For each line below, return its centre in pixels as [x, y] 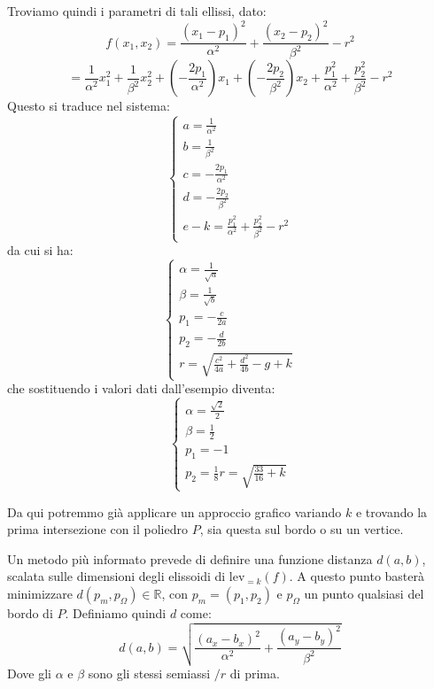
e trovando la [391, 511]
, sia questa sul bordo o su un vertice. [302, 529]
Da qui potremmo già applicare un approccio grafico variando [174, 511]
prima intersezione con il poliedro [97, 529]
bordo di [30, 612]
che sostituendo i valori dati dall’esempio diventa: [141, 388]
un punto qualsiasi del [364, 593]
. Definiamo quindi [116, 612]
